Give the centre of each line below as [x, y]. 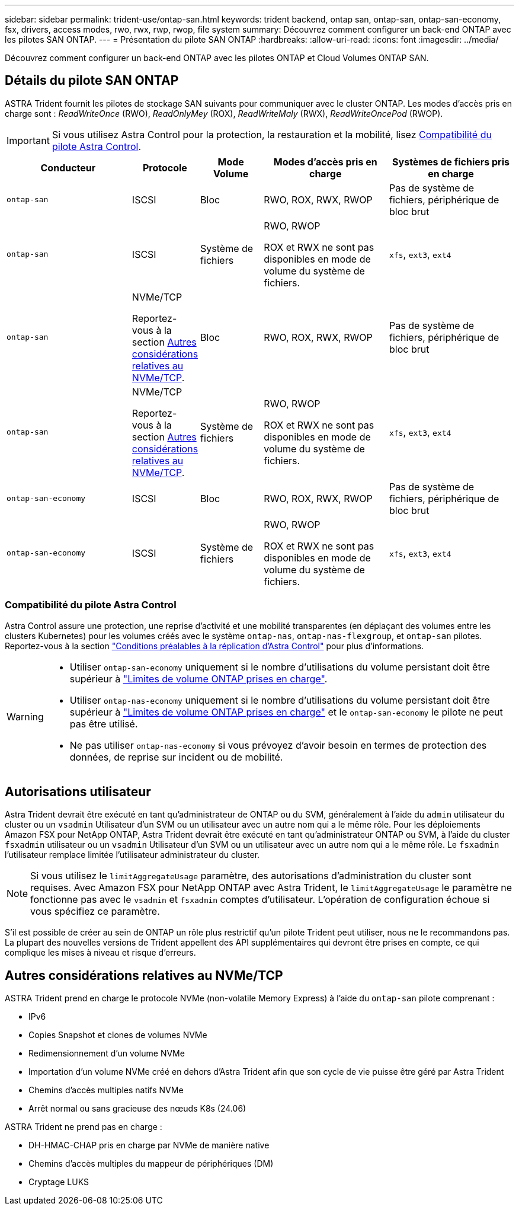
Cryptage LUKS [59, 1182]
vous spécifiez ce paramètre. [95, 912]
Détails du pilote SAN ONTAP [92, 81]
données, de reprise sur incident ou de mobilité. [176, 757]
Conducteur [68, 167]
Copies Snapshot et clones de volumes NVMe [118, 1035]
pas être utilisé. [104, 724]
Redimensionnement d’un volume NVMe [107, 1053]
